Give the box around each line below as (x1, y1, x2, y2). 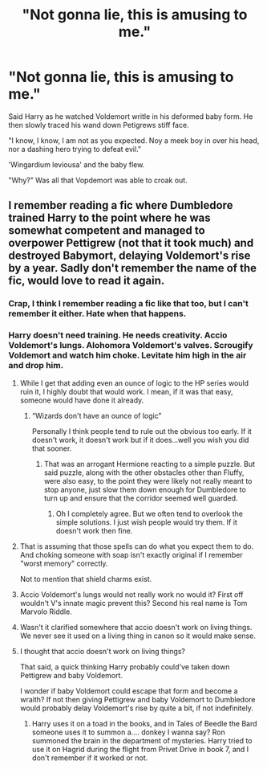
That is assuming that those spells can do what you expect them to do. (19, 541, 254, 551)
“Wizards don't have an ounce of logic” (31, 411, 162, 420)
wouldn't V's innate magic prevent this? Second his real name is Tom (19, 598, 248, 607)
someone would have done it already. (19, 395, 144, 405)
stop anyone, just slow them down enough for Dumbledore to (43, 485, 246, 494)
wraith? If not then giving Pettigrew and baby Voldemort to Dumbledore (19, 694, 256, 704)
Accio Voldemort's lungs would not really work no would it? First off (19, 589, 244, 599)
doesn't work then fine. (55, 526, 133, 535)
